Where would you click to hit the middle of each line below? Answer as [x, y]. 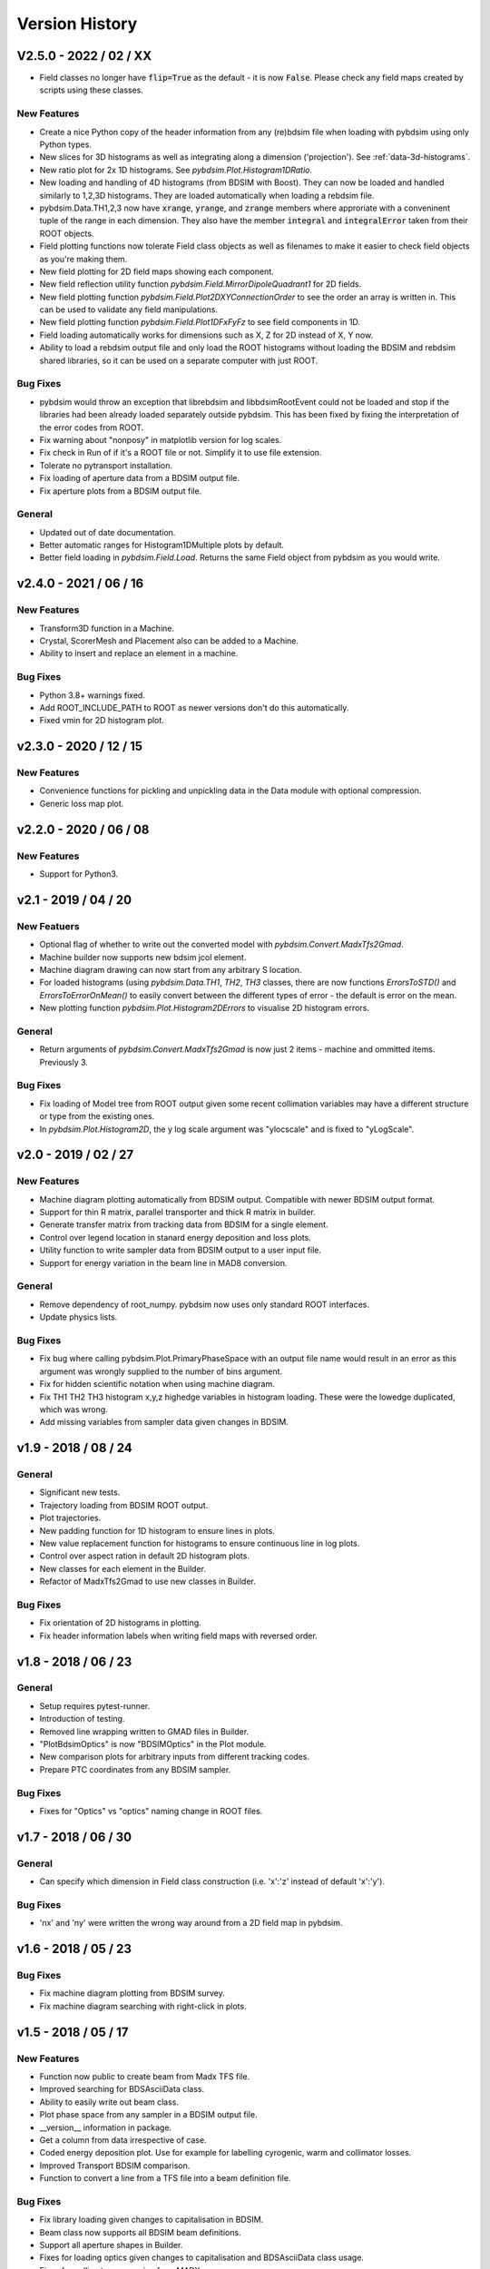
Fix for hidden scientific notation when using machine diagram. [157, 1384]
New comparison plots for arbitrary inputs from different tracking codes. [175, 1757]
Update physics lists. [78, 1317]
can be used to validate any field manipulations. [128, 309]
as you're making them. [83, 259]
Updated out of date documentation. [108, 532]
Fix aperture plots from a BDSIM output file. [121, 491]
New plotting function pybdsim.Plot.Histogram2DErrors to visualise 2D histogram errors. [204, 1008]
